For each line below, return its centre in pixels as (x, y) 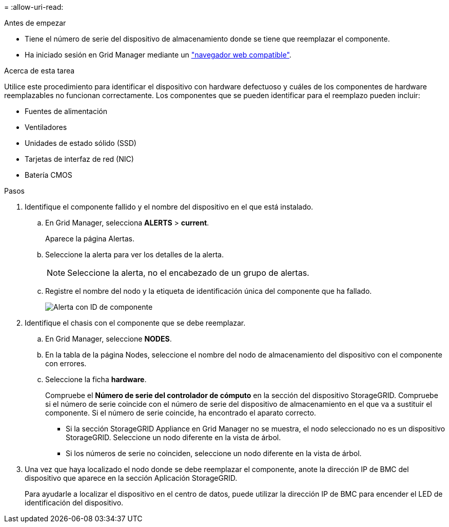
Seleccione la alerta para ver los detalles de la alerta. (134, 255)
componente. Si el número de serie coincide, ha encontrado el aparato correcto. (181, 413)
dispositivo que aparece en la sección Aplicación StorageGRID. (131, 478)
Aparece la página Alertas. (90, 239)
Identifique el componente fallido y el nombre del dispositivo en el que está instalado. (169, 207)
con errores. (66, 363)
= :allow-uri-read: (34, 7)
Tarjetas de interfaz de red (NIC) (79, 159)
